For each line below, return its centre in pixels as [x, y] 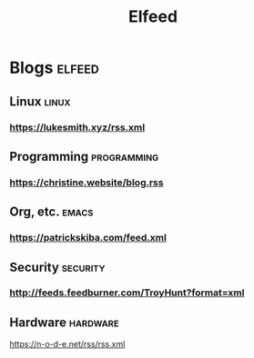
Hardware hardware [65, 322]
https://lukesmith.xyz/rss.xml [77, 127]
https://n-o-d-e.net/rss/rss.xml [67, 344]
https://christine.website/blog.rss [86, 182]
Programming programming [84, 156]
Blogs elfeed [55, 68]
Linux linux [40, 101]
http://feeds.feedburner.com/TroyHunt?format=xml [127, 293]
